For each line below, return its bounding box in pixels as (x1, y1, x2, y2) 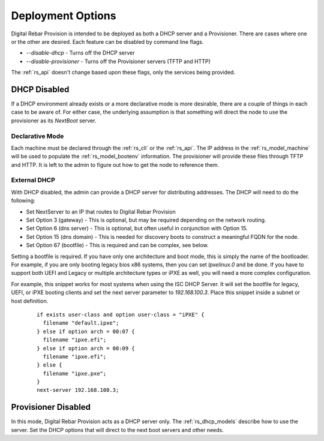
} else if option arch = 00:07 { (37, 328, 135, 335)
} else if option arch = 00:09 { (37, 345, 135, 352)
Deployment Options (11, 9, 116, 22)
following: (11, 197, 35, 204)
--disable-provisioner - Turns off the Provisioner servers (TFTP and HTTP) (26, 58, 211, 65)
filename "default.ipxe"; (43, 320, 119, 326)
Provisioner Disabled (11, 402, 91, 412)
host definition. (11, 297, 49, 304)
